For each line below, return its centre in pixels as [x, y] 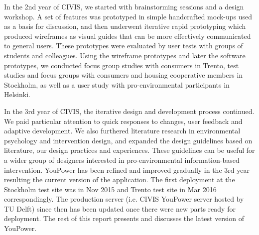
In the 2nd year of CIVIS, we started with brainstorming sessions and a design [124, 6]
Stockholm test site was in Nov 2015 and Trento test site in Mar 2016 [110, 189]
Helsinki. [17, 94]
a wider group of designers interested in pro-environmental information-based [122, 160]
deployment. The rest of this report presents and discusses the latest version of [124, 218]
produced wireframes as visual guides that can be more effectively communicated [128, 36]
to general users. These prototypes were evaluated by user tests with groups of [124, 46]
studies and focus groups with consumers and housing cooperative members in [124, 75]
